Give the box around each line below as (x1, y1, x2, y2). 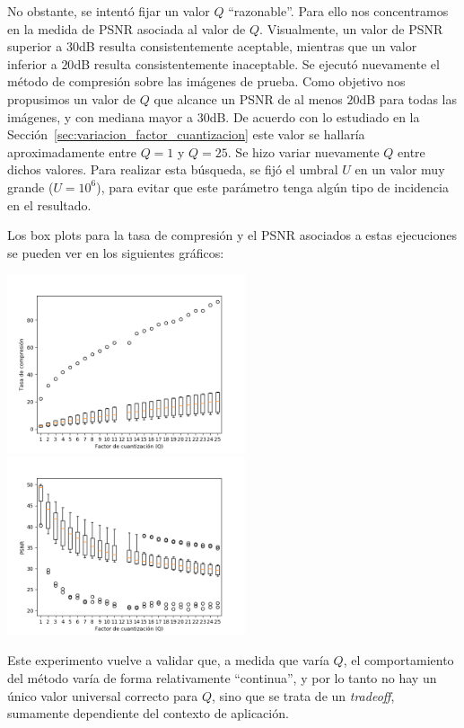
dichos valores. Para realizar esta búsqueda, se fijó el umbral (7, 160, 338, 179)
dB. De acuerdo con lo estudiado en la (209, 107, 420, 126)
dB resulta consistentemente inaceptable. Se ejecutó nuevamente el (74, 54, 440, 73)
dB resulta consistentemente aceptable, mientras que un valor (78, 37, 417, 56)
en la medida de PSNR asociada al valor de (7, 19, 246, 38)
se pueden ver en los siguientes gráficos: (7, 243, 224, 262)
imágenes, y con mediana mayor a (7, 107, 193, 126)
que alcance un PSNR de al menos (153, 89, 343, 108)
